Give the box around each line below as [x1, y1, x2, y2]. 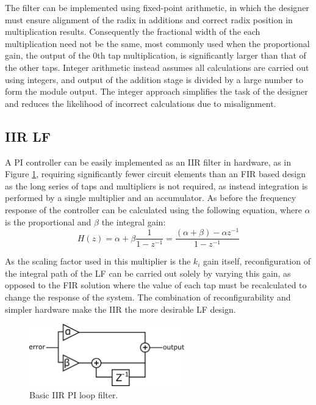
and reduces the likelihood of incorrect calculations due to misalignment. [5, 97, 276, 109]
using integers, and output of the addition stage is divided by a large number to [5, 73, 303, 86]
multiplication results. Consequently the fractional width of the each [5, 25, 260, 38]
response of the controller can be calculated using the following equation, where [5, 203, 302, 216]
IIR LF [5, 126, 51, 145]
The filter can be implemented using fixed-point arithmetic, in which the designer [5, 1, 309, 13]
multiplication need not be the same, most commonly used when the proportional [5, 37, 310, 49]
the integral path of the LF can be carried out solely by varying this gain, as [5, 266, 291, 279]
